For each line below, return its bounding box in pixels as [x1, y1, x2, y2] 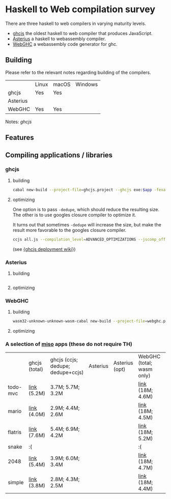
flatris [8, 429, 22, 436]
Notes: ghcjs [5, 119, 32, 125]
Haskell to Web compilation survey [5, 4, 155, 15]
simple [8, 479, 24, 486]
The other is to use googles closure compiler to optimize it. [12, 212, 136, 218]
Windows [75, 80, 98, 87]
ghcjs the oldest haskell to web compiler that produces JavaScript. [12, 30, 153, 36]
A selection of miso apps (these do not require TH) [5, 340, 132, 347]
